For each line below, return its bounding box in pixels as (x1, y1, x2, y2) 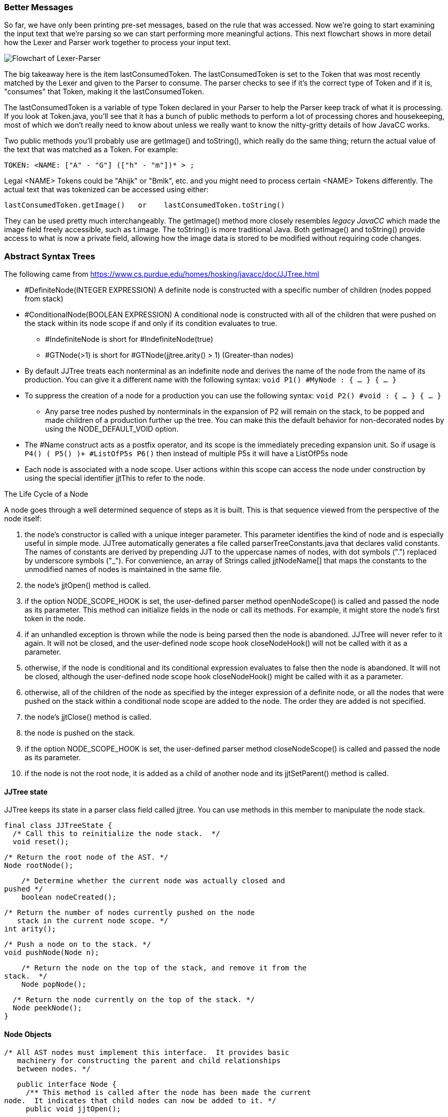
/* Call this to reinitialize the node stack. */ (12, 829, 220, 838)
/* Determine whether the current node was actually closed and (21, 877, 285, 885)
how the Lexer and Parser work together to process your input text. (4, 38, 231, 47)
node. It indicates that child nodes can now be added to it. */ (4, 1096, 277, 1105)
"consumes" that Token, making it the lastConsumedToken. (4, 87, 205, 96)
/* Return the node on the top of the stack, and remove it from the (21, 964, 307, 972)
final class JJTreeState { (4, 821, 112, 830)
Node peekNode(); (12, 1004, 82, 1012)
